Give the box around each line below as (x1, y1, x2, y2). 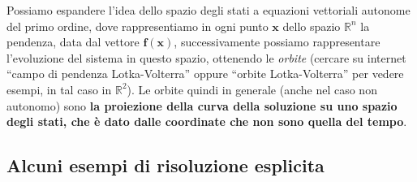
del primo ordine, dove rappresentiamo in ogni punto (6, 17, 269, 34)
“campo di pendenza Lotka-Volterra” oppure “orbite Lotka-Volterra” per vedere (6, 65, 404, 82)
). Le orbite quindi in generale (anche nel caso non (127, 80, 377, 97)
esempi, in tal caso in (6, 80, 112, 97)
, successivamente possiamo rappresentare (174, 33, 380, 50)
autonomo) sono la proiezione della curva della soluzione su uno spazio (6, 97, 398, 114)
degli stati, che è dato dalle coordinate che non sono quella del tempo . (6, 113, 407, 130)
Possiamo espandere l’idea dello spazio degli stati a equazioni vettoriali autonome (6, 2, 411, 18)
